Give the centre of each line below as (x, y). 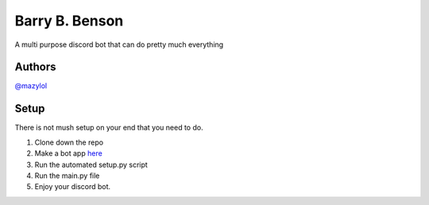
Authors (35, 67)
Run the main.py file (67, 176)
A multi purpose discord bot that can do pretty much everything (119, 44)
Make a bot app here (68, 153)
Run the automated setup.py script (91, 164)
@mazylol (31, 86)
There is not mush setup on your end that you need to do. (109, 128)
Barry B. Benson (69, 21)
